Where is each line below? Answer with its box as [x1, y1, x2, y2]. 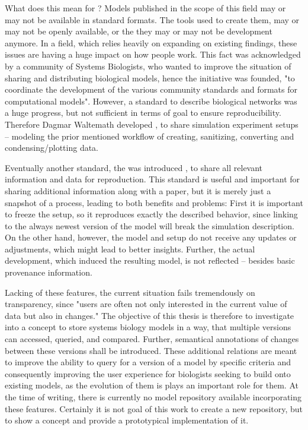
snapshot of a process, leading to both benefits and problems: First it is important [5, 196, 303, 208]
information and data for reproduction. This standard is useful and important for [5, 173, 300, 185]
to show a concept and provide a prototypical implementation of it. [5, 414, 249, 426]
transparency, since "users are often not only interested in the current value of [5, 298, 287, 310]
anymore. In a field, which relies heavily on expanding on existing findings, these [5, 36, 297, 49]
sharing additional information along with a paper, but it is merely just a [5, 184, 271, 197]
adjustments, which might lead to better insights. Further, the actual [5, 242, 255, 255]
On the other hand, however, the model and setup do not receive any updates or [5, 231, 297, 244]
